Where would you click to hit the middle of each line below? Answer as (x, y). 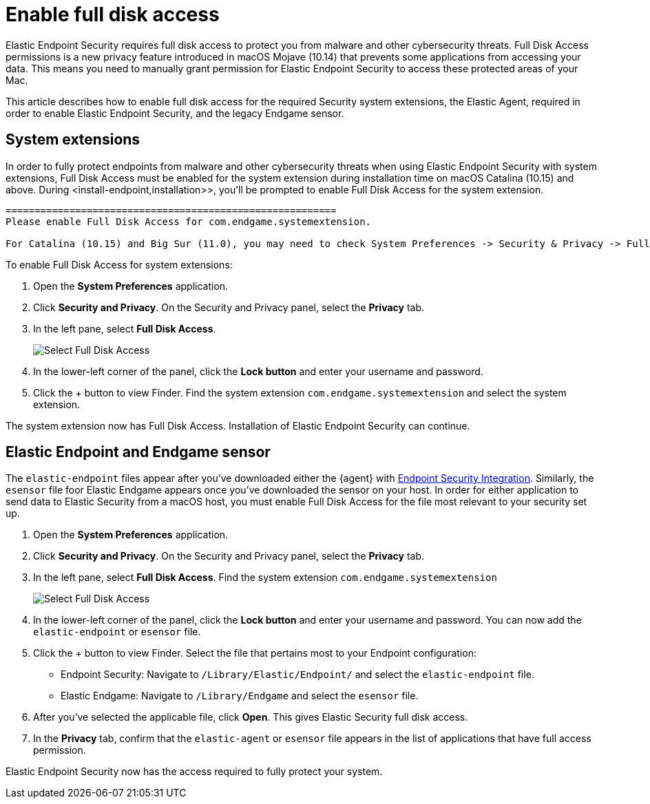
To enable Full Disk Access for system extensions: (119, 264)
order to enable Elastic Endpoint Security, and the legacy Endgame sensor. (175, 113)
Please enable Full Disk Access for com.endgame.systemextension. (189, 221)
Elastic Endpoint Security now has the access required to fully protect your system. (194, 772)
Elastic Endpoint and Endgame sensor (138, 452)
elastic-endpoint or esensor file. (117, 632)
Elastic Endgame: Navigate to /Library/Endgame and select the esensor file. (240, 696)
